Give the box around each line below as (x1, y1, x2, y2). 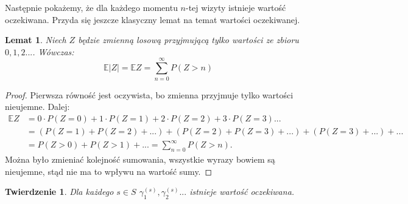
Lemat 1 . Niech (5, 33, 66, 46)
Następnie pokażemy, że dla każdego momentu (5, 1, 178, 13)
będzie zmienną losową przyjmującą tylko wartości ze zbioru (78, 33, 299, 46)
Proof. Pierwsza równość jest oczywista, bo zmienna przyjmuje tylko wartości (5, 88, 294, 101)
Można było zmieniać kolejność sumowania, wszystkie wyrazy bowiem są (5, 153, 275, 166)
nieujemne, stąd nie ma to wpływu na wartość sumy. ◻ (5, 165, 213, 177)
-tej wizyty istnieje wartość (186, 1, 286, 13)
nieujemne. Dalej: (5, 100, 70, 113)
